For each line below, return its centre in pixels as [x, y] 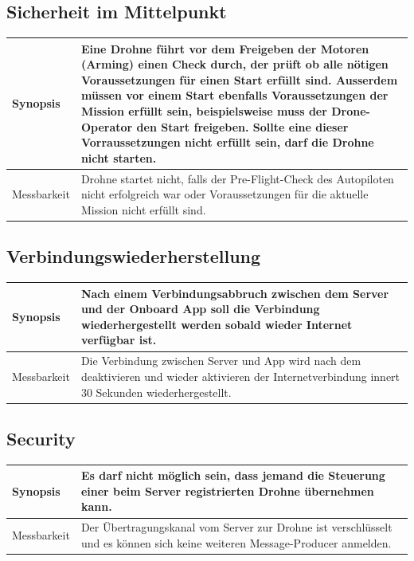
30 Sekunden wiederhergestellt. [156, 392]
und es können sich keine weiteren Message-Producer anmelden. [236, 542]
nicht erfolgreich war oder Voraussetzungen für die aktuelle [225, 194]
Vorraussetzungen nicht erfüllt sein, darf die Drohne [227, 142]
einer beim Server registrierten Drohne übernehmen [227, 490]
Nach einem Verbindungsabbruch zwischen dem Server [235, 293]
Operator [107, 126]
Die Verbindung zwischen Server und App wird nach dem [221, 361]
